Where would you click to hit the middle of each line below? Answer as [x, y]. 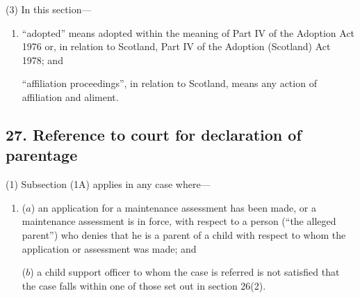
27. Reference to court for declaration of [154, 134]
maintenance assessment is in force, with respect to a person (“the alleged [179, 221]
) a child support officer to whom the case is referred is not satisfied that [185, 272]
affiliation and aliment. [70, 96]
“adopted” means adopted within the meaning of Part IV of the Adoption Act [188, 32]
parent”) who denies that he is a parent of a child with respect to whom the [184, 234]
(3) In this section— [49, 9]
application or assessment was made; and [109, 248]
